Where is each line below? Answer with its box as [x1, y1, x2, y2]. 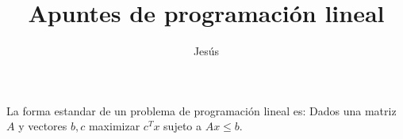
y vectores [18, 118, 67, 134]
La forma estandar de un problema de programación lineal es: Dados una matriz [6, 102, 397, 118]
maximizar [88, 118, 140, 134]
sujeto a [163, 118, 201, 134]
